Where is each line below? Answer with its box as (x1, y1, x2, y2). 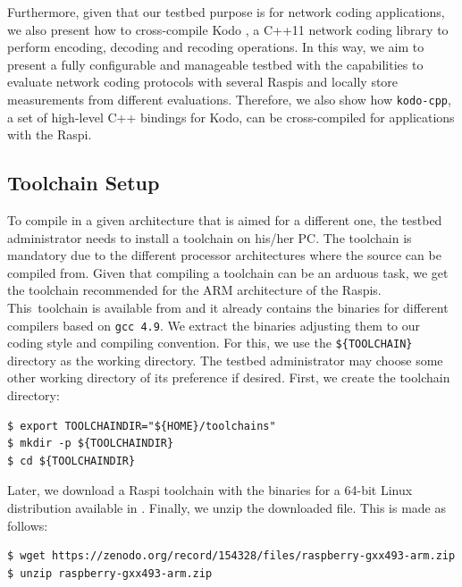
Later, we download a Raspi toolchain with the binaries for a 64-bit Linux (7, 481, 413, 499)
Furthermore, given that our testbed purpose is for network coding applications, (7, 3, 445, 21)
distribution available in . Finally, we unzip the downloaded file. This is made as (7, 499, 446, 517)
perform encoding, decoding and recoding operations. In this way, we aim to (7, 38, 424, 56)
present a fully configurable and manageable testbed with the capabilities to (7, 55, 424, 73)
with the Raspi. (7, 125, 92, 144)
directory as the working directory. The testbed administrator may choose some (7, 350, 443, 369)
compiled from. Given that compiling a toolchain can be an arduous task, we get (7, 263, 449, 281)
